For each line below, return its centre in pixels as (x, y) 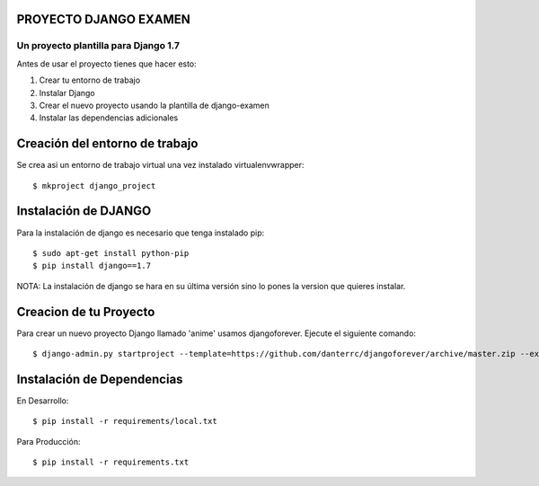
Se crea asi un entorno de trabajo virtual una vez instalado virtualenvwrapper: (160, 165)
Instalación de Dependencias (100, 379)
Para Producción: (49, 441)
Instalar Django (67, 93)
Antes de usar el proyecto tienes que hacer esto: (106, 64)
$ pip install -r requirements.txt (111, 462)
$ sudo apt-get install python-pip (111, 253)
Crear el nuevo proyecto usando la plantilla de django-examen (154, 105)
